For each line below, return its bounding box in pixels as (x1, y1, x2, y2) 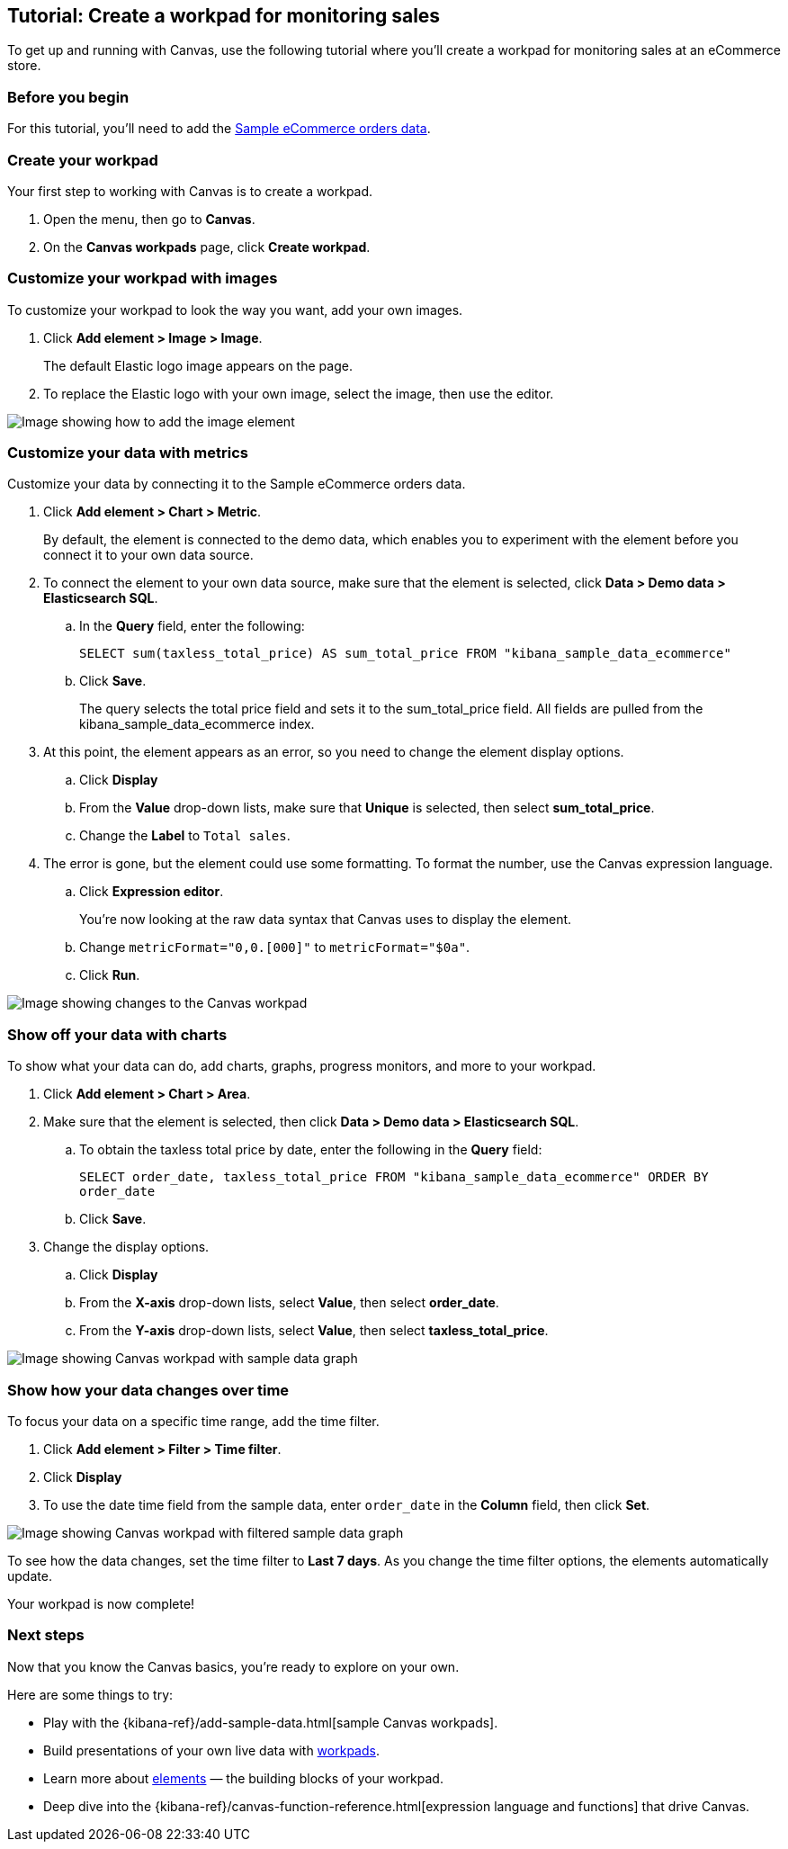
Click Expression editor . (79, 884, 224, 900)
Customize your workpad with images (7, 269, 278, 288)
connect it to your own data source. (43, 547, 254, 563)
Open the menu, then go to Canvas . (43, 211, 255, 227)
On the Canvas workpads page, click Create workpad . (43, 238, 371, 255)
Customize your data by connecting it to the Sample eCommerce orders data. (7, 476, 466, 492)
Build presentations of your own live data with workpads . (43, 1742, 380, 1758)
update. (7, 1567, 52, 1584)
